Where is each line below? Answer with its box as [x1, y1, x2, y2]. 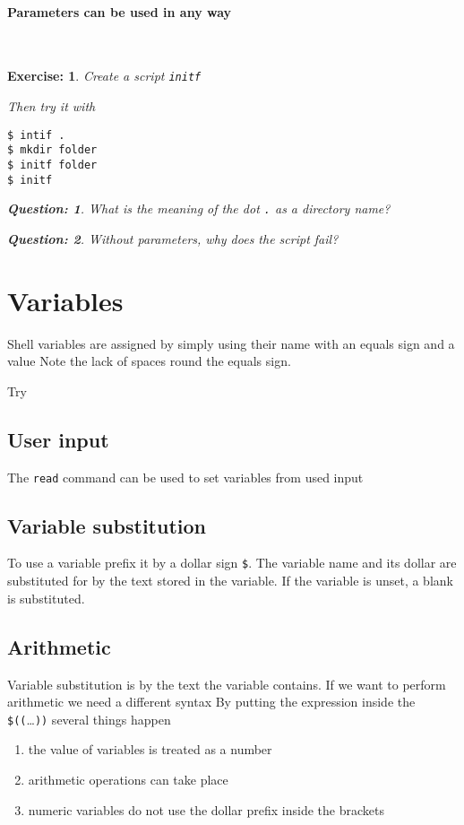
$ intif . [7, 128, 65, 142]
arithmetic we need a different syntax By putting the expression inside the [7, 692, 416, 711]
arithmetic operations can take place [28, 769, 228, 788]
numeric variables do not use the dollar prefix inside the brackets [28, 800, 384, 819]
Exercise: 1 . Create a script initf [7, 66, 202, 85]
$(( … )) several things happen [7, 709, 171, 728]
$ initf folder [7, 158, 98, 171]
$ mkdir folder [7, 143, 98, 157]
